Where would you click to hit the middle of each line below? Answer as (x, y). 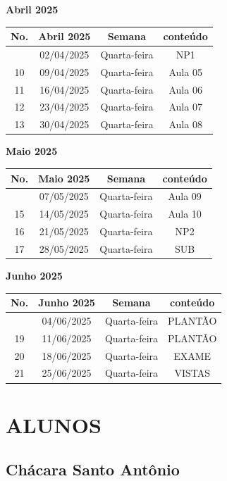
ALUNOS (54, 424)
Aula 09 (185, 196)
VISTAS (192, 373)
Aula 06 (185, 89)
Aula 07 (185, 107)
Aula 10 (185, 214)
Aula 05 (185, 71)
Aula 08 (185, 124)
